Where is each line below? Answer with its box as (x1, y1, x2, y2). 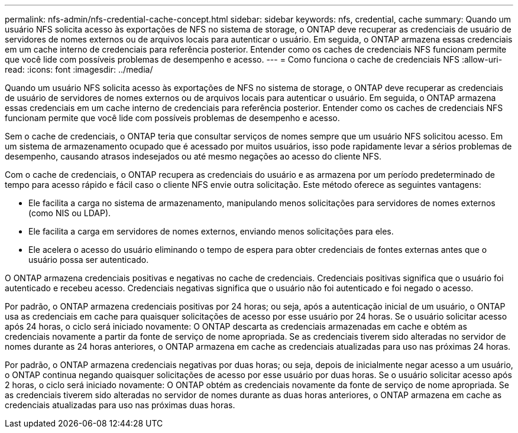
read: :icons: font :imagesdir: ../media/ (5, 64, 153, 74)
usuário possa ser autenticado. (28, 255, 149, 265)
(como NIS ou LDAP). (28, 208, 111, 218)
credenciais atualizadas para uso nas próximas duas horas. (5, 400, 235, 410)
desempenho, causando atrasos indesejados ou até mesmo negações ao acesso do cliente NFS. (5, 151, 382, 161)
